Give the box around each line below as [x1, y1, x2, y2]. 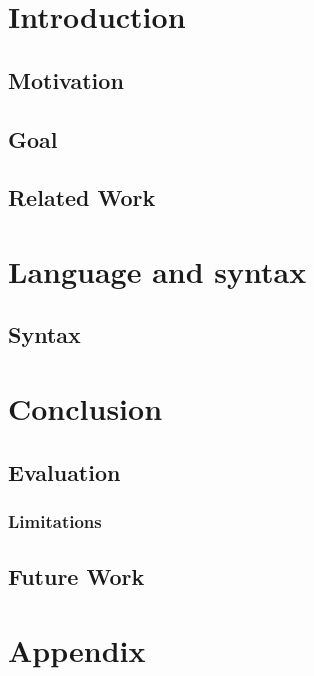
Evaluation [8, 456, 121, 487]
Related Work [8, 182, 156, 213]
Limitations [8, 508, 102, 533]
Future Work [8, 561, 145, 592]
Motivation [8, 64, 124, 95]
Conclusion [8, 388, 163, 429]
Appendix [8, 629, 146, 670]
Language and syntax [8, 250, 307, 291]
